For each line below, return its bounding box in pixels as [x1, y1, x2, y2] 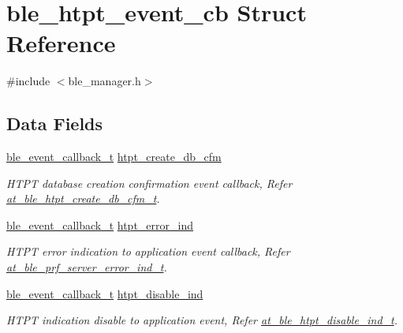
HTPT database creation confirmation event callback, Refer [6, 174, 293, 191]
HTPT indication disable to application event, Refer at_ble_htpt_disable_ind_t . [6, 312, 397, 328]
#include [6, 73, 50, 89]
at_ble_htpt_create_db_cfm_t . [6, 190, 160, 207]
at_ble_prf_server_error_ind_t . [6, 259, 167, 275]
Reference [6, 27, 116, 59]
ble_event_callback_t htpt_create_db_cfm [6, 148, 222, 165]
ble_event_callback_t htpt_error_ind [6, 216, 193, 233]
